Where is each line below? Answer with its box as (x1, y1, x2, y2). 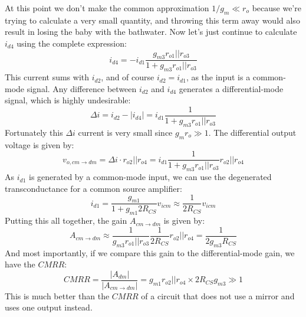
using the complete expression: (17, 37, 127, 49)
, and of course (101, 71, 154, 83)
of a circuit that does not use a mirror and (141, 289, 295, 302)
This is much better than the (5, 289, 110, 302)
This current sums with (5, 71, 90, 83)
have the (5, 258, 35, 270)
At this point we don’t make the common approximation (5, 2, 209, 14)
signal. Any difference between (27, 82, 137, 94)
